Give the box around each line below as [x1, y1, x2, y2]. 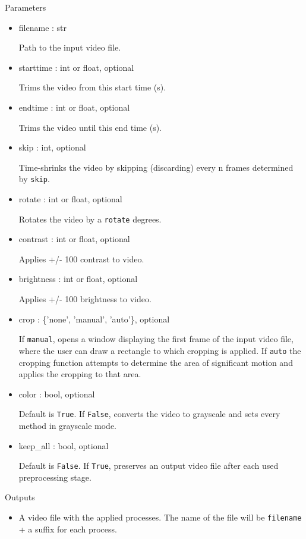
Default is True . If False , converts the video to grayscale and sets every [18, 408, 280, 420]
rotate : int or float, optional [18, 193, 122, 205]
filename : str [18, 21, 67, 33]
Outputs [5, 491, 35, 503]
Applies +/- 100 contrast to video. [18, 252, 144, 265]
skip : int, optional [18, 141, 86, 153]
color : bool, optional [18, 387, 95, 400]
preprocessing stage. [18, 471, 92, 483]
